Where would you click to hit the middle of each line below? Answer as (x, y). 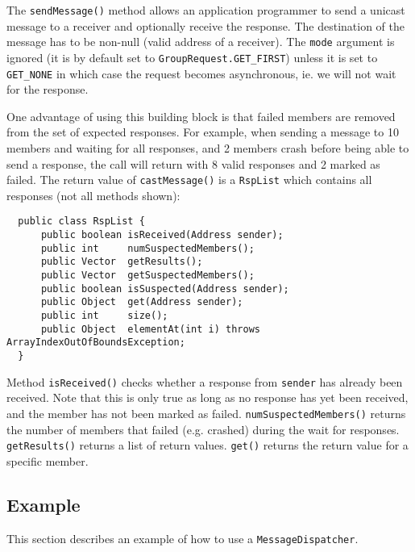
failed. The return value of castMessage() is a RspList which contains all (189, 180)
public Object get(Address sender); (142, 302)
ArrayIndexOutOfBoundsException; (96, 343)
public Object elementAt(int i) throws (150, 329)
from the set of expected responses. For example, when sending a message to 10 (203, 132)
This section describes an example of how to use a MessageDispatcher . (183, 538)
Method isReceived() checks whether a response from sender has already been (205, 381)
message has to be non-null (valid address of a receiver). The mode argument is (201, 42)
